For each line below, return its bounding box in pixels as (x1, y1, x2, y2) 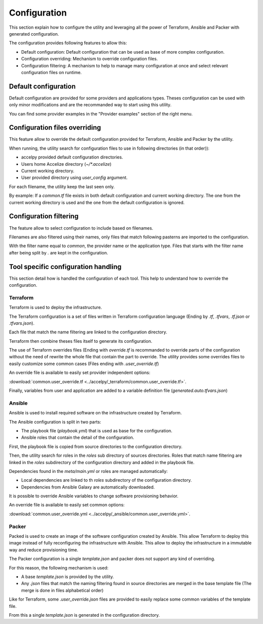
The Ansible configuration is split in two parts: (9, 419, 101, 425)
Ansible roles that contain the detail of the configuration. (21, 434, 134, 441)
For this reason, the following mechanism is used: (9, 565, 109, 570)
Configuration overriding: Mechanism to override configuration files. (21, 56, 158, 62)
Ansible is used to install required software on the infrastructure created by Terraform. (9, 410, 182, 416)
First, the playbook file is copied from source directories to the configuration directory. (9, 444, 183, 449)
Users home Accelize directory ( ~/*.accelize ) (21, 161, 112, 167)
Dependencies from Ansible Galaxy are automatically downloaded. (21, 484, 155, 490)
